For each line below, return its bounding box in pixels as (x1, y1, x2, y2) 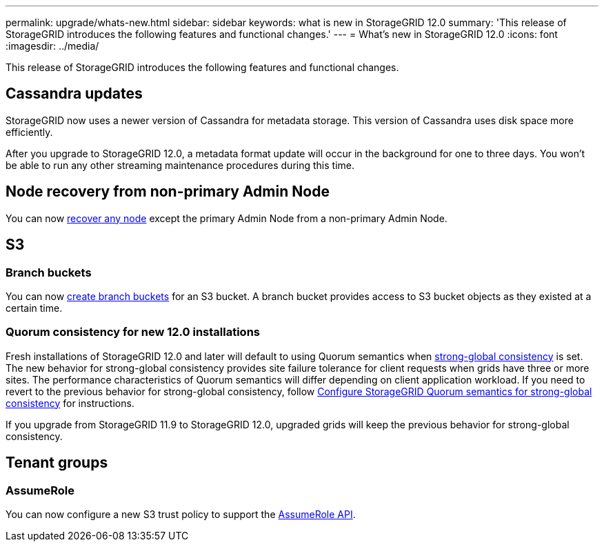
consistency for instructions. (6, 397, 134, 409)
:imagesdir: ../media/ (6, 40, 99, 52)
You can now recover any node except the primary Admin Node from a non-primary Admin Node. (6, 212, 447, 224)
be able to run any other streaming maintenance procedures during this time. (6, 159, 354, 171)
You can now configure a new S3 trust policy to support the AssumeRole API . (6, 508, 356, 520)
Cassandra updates (6, 85, 143, 103)
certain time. (6, 301, 63, 314)
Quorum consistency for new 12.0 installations (6, 325, 260, 339)
